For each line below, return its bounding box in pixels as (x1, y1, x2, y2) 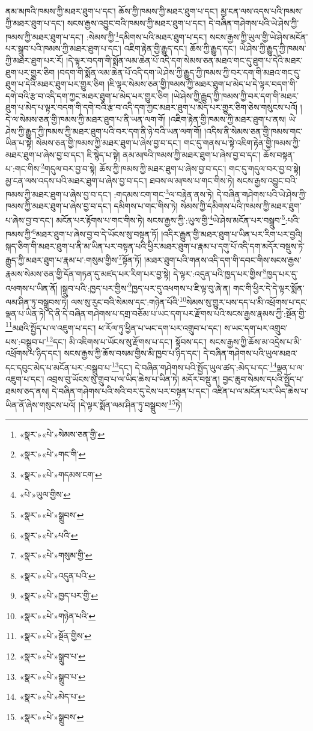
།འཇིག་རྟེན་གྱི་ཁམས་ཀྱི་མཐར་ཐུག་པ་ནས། (168, 113, 287, 125)
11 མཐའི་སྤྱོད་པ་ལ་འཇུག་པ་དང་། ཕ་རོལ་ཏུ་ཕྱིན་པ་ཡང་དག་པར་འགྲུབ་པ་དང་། (5, 319, 222, 334)
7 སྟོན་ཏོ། (118, 252, 142, 266)
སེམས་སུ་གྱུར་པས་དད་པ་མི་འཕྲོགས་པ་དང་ (186, 295, 308, 308)
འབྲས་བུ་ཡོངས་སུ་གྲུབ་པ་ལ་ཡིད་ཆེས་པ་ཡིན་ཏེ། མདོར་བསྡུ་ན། (46, 373, 220, 385)
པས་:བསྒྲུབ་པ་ (5, 335, 46, 347)
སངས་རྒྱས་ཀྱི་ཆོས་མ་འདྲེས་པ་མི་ (209, 335, 302, 347)
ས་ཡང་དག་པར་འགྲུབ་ (224, 321, 288, 334)
